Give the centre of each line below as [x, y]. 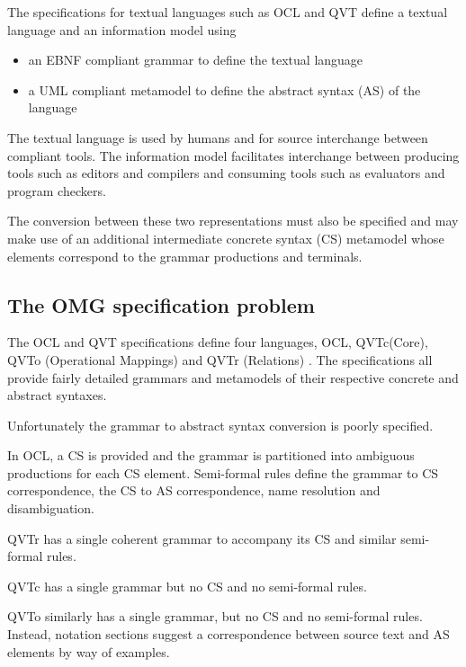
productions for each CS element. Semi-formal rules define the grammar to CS [223, 472]
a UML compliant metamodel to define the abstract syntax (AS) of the [224, 89]
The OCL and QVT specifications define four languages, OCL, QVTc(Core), [218, 342]
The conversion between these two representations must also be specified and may [233, 221]
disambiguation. [51, 508]
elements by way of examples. [89, 651]
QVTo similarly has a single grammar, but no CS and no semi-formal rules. [215, 616]
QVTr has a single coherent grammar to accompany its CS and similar [202, 538]
